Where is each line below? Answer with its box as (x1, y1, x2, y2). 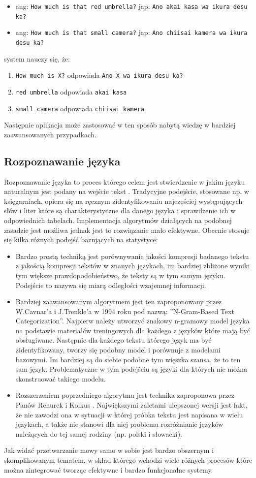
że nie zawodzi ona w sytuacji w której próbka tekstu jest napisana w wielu (15, 409, 243, 419)
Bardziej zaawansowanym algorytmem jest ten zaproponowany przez (15, 296, 222, 307)
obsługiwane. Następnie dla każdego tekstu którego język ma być (15, 335, 212, 345)
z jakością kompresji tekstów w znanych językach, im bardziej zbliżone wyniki (15, 260, 250, 271)
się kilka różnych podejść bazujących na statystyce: (4, 234, 158, 245)
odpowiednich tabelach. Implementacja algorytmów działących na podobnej (4, 215, 232, 225)
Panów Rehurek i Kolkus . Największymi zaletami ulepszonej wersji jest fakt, (15, 400, 248, 410)
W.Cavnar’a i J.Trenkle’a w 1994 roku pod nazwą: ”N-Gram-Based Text (15, 306, 234, 316)
